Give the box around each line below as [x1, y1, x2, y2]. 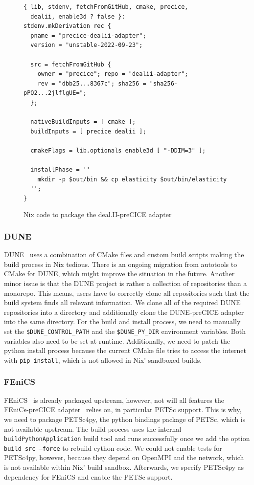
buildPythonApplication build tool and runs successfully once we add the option [4, 433, 250, 443]
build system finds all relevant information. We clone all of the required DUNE [4, 297, 241, 308]
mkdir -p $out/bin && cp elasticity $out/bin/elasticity [37, 176, 227, 183]
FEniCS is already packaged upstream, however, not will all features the [4, 395, 224, 405]
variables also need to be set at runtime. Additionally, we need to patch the [4, 335, 230, 346]
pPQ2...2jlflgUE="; [23, 89, 87, 97]
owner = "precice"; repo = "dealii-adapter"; [37, 70, 188, 78]
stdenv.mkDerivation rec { [23, 22, 111, 30]
